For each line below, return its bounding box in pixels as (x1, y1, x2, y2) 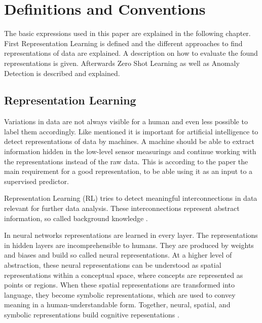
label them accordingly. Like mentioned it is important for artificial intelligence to (4, 126, 258, 136)
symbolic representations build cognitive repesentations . (4, 309, 179, 319)
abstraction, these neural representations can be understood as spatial (4, 260, 221, 270)
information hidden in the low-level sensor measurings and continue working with (4, 146, 256, 157)
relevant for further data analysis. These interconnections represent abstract (4, 203, 240, 213)
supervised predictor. (4, 175, 69, 186)
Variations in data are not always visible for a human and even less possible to (4, 116, 248, 127)
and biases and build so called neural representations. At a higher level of (4, 249, 232, 260)
